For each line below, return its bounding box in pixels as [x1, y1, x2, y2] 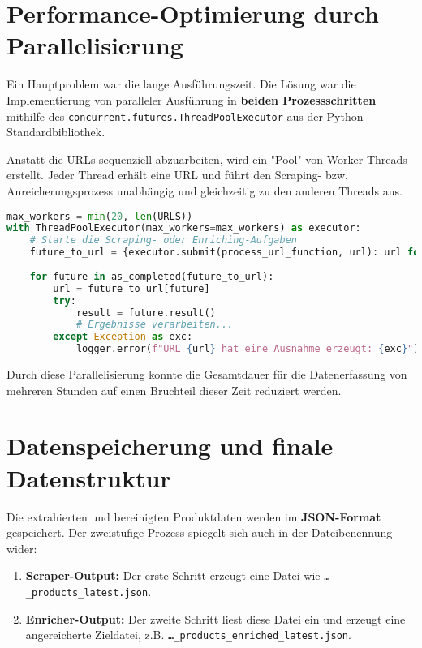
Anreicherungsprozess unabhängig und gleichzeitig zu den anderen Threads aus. [6, 182, 403, 199]
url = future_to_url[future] [53, 282, 210, 294]
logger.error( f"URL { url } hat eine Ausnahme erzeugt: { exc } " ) [75, 343, 420, 355]
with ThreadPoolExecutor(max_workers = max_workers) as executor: [6, 222, 361, 234]
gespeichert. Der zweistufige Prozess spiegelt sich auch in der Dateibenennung [6, 524, 393, 541]
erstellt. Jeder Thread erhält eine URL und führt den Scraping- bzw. [6, 166, 348, 183]
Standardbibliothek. [6, 123, 105, 140]
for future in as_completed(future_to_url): [29, 270, 274, 282]
